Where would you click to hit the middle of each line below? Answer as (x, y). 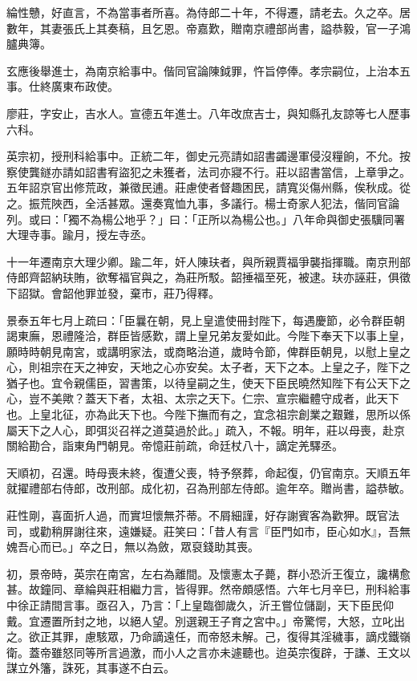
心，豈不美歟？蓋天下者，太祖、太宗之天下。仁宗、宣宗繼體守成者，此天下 (203, 398)
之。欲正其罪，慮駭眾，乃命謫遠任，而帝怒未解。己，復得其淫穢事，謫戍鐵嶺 (208, 636)
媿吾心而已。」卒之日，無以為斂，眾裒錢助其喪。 (133, 547)
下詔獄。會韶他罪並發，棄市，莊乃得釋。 (113, 292)
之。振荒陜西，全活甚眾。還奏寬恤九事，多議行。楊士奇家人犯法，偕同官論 (203, 203)
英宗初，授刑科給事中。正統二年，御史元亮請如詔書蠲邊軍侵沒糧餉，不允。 (203, 156)
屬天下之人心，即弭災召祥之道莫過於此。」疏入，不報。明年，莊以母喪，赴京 (206, 430)
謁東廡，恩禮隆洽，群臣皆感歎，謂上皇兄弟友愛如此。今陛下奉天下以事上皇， (208, 336)
